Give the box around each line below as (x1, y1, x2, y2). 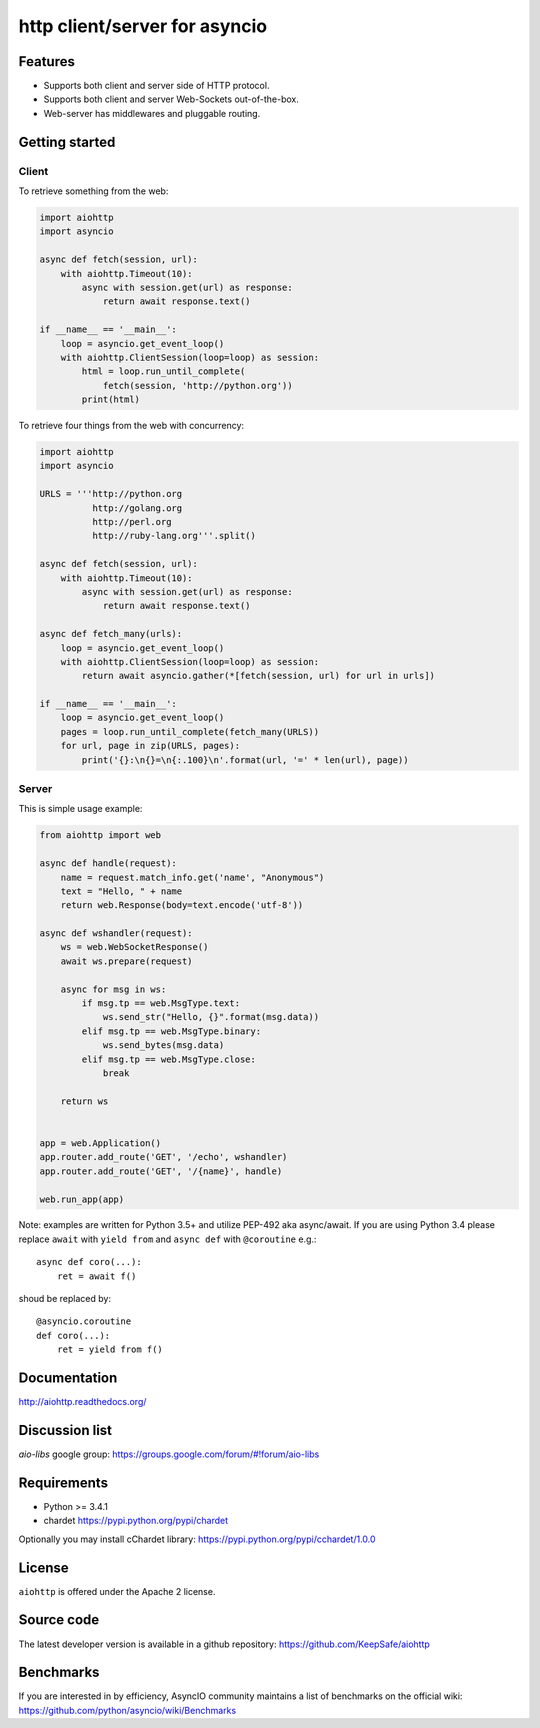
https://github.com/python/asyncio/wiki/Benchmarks (18, 1704, 237, 1716)
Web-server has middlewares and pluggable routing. (43, 107, 261, 119)
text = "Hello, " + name (60, 885, 183, 897)
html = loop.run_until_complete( (81, 366, 246, 377)
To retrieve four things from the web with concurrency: (18, 420, 245, 432)
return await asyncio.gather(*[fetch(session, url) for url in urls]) (81, 670, 435, 682)
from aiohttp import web (39, 830, 162, 841)
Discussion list (18, 1421, 113, 1439)
